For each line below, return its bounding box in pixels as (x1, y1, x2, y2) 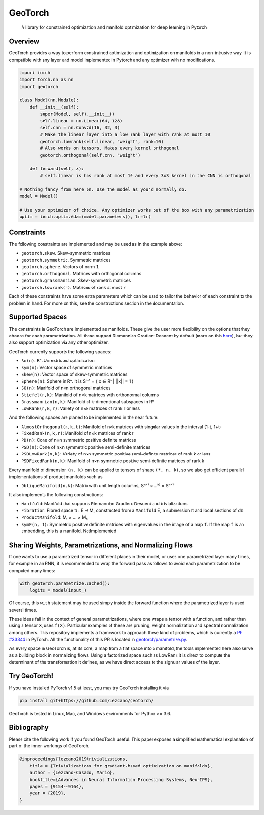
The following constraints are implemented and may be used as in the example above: (9, 241, 183, 247)
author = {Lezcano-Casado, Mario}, (29, 770, 115, 776)
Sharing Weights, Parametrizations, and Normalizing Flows (9, 541, 193, 549)
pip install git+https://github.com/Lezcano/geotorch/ (19, 698, 154, 704)
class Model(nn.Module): (19, 97, 79, 103)
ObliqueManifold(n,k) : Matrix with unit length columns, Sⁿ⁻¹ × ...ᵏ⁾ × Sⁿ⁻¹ (21, 482, 174, 488)
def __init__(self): (29, 104, 79, 110)
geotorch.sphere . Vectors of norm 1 (21, 264, 99, 269)
